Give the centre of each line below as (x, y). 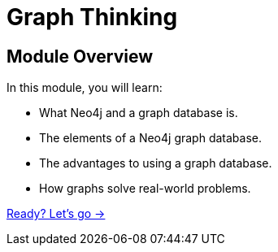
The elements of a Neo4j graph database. (150, 138)
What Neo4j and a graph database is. (139, 113)
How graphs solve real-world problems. (145, 189)
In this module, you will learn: (85, 88)
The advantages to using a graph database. (156, 163)
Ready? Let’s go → (56, 214)
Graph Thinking (92, 17)
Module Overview (80, 56)
